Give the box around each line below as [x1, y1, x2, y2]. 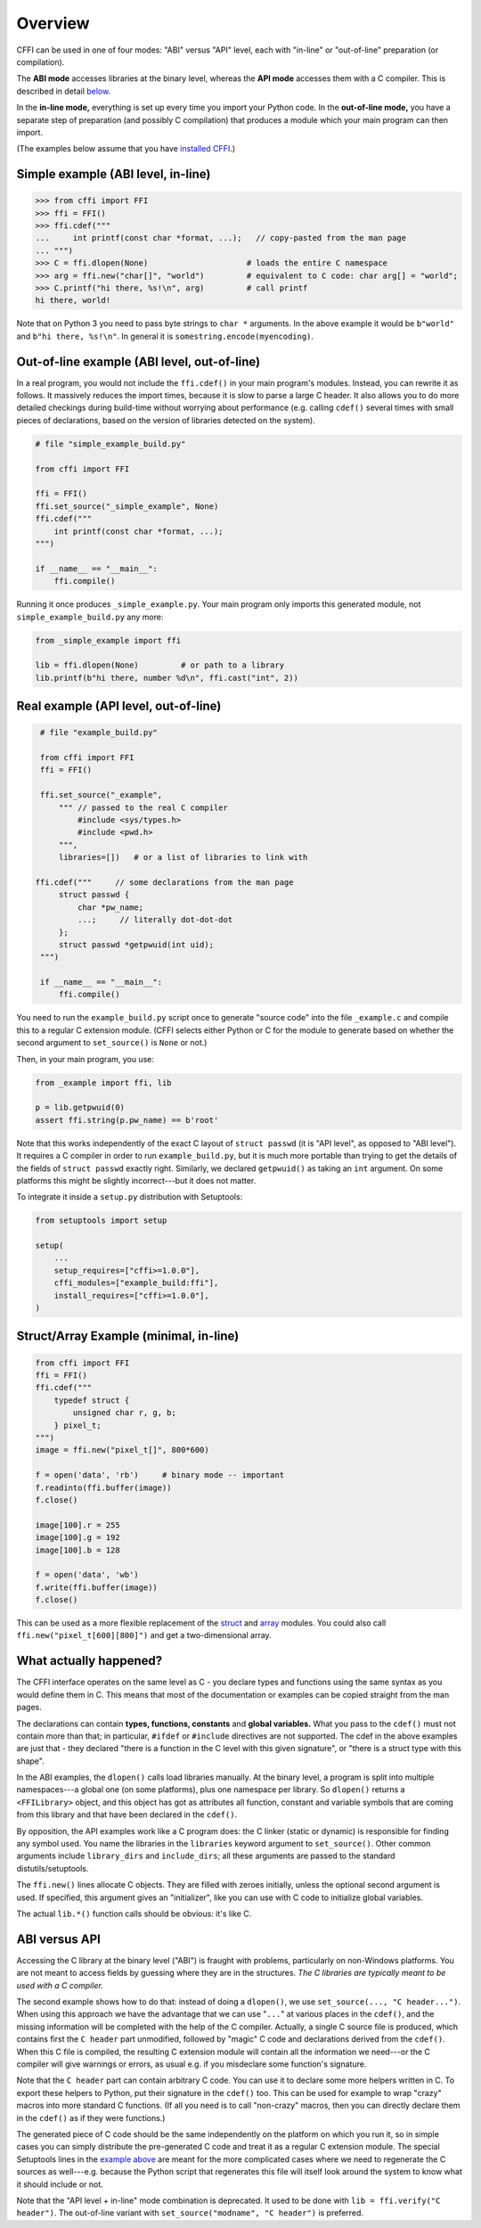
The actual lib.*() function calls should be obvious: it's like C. [16, 1908, 252, 1919]
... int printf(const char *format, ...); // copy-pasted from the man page [35, 233, 407, 243]
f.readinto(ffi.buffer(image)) [35, 1482, 173, 1493]
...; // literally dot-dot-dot [77, 914, 233, 925]
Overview [16, 13, 90, 33]
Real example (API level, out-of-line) [16, 699, 222, 714]
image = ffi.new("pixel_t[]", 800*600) [35, 1445, 209, 1455]
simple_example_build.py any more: [16, 611, 164, 622]
